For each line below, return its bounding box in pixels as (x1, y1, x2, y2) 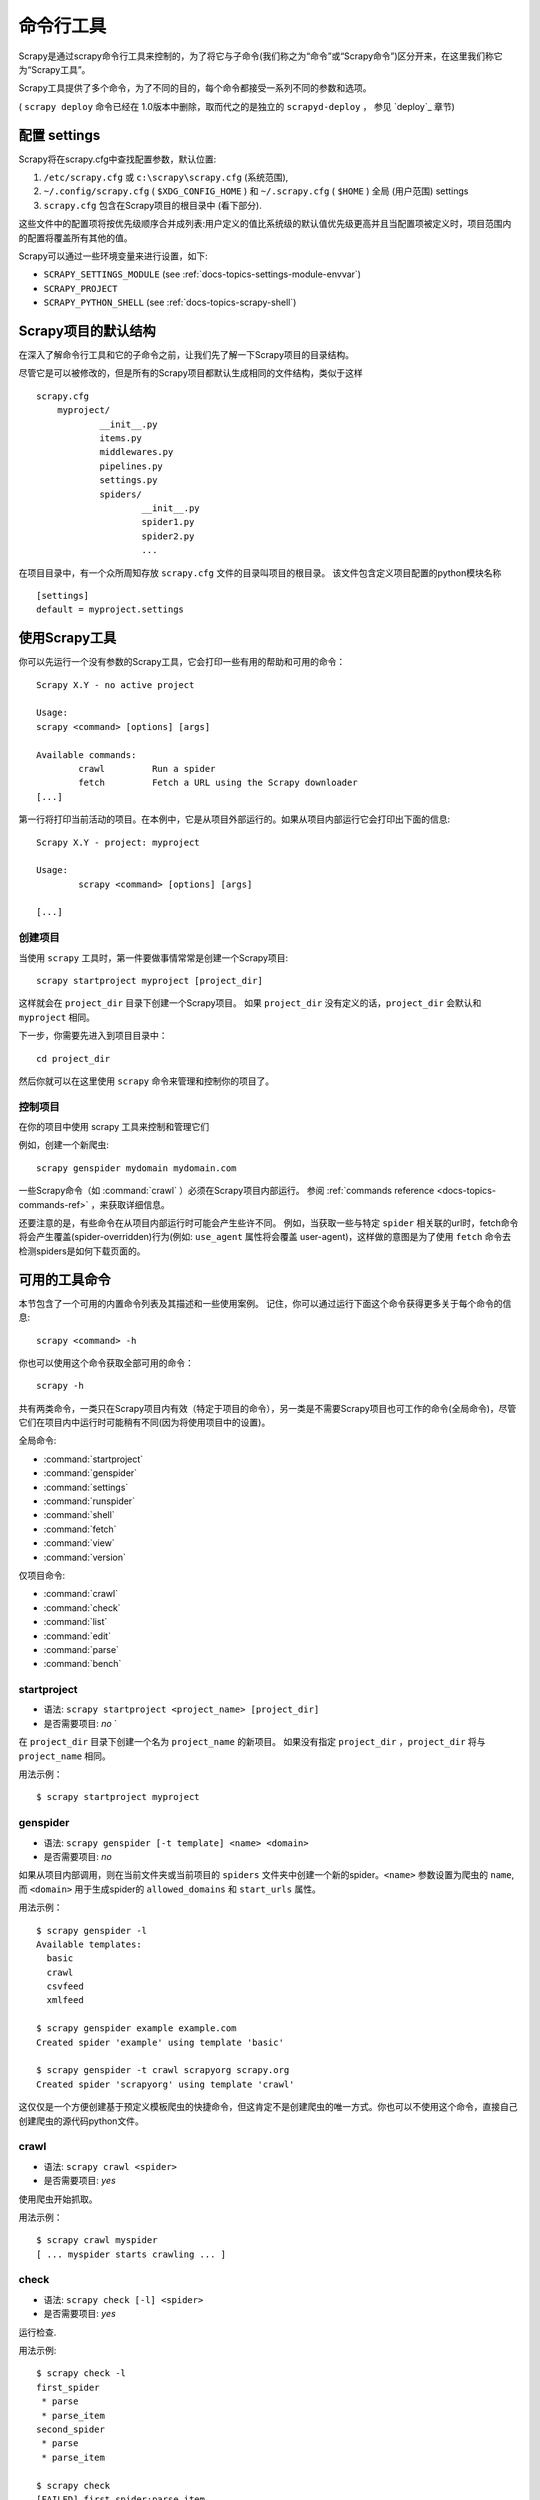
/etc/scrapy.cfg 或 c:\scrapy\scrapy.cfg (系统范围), (43, 171, 289, 184)
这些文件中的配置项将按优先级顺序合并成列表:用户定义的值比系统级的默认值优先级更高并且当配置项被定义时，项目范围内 (18, 218, 512, 230)
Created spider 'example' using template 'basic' (36, 2036, 285, 2048)
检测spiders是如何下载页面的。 (18, 1245, 146, 1257)
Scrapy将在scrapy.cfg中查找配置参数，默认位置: (18, 153, 217, 165)
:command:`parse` (43, 1643, 120, 1655)
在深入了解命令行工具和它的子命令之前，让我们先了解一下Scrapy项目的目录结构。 (18, 349, 355, 361)
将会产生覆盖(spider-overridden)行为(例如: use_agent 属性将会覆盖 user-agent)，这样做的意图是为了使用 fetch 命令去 (18, 1231, 512, 1243)
